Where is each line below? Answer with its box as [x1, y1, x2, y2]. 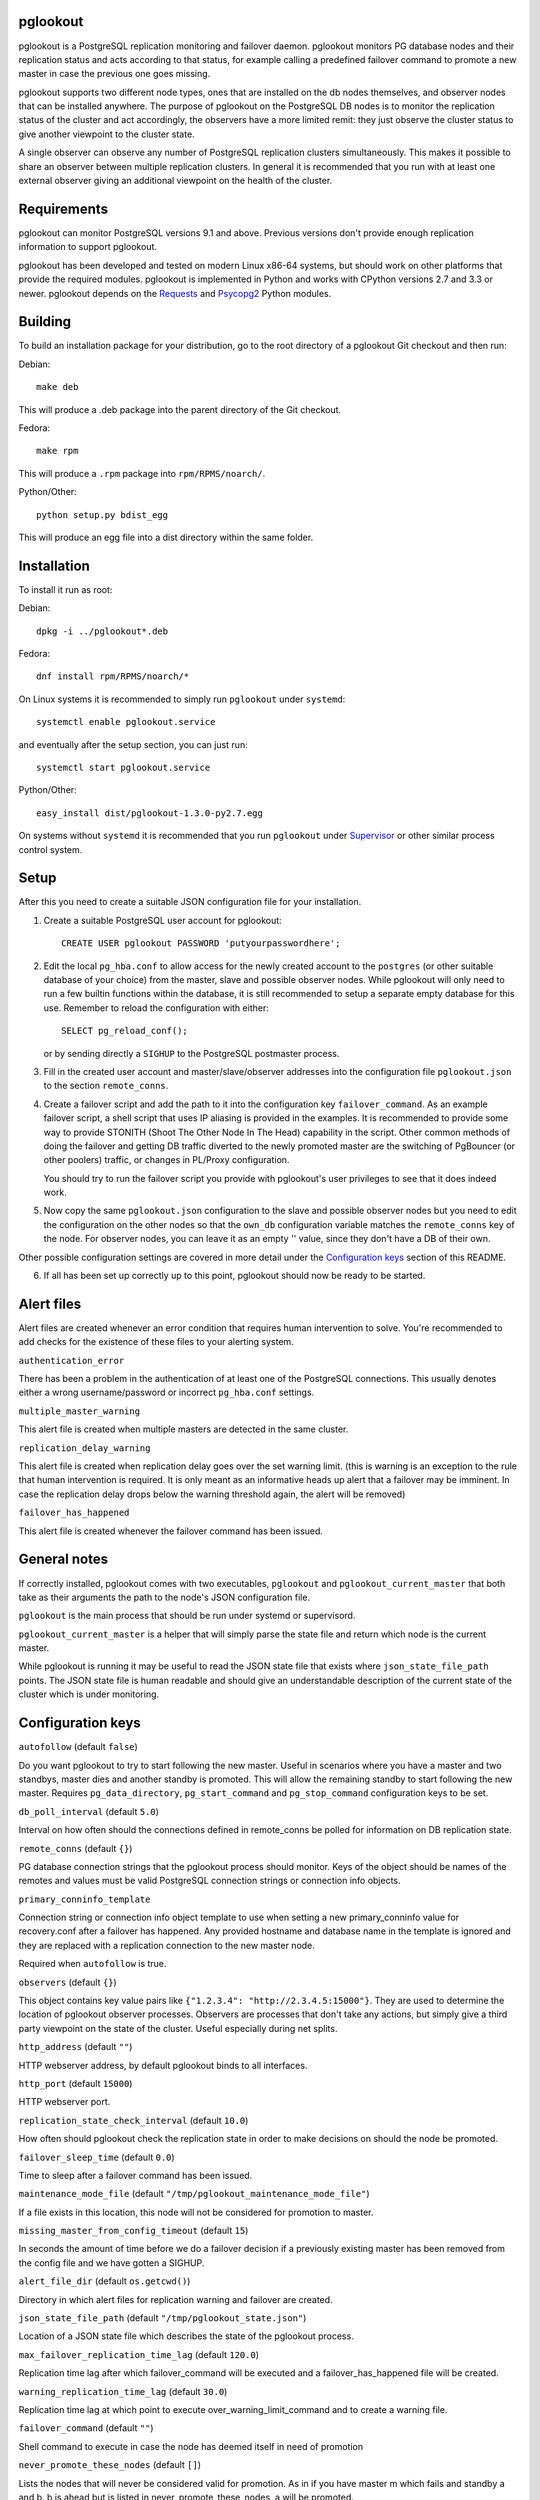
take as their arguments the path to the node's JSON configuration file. [18, 1591, 310, 1603]
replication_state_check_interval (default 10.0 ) [18, 2114, 249, 2126]
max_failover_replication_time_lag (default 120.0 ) [18, 2348, 260, 2360]
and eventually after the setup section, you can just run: [18, 738, 249, 750]
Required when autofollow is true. [18, 1958, 167, 1970]
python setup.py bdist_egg [36, 509, 169, 520]
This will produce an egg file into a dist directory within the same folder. [18, 531, 314, 543]
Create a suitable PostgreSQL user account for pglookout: [43, 914, 282, 926]
